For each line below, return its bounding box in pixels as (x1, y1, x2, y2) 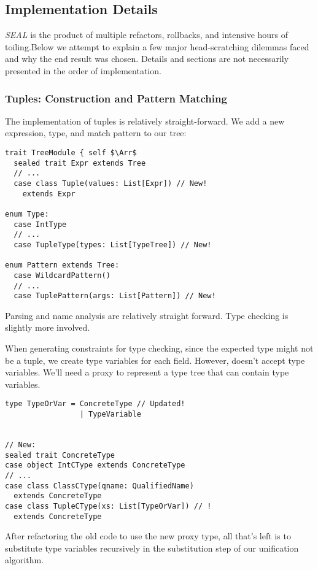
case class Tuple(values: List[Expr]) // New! (14, 179, 207, 188)
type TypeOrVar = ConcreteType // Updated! (5, 399, 185, 409)
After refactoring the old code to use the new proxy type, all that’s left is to (5, 530, 291, 542)
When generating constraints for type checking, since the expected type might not (5, 342, 314, 355)
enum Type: (5, 209, 49, 218)
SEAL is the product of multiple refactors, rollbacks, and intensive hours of (5, 28, 289, 41)
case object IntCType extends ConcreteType (5, 461, 185, 470)
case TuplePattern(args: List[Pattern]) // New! (14, 291, 216, 301)
